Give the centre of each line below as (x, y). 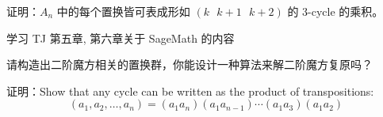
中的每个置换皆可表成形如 (123, 11)
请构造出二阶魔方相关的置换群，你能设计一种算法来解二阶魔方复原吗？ (190, 64)
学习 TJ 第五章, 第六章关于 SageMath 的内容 (121, 38)
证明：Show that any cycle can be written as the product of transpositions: (190, 91)
